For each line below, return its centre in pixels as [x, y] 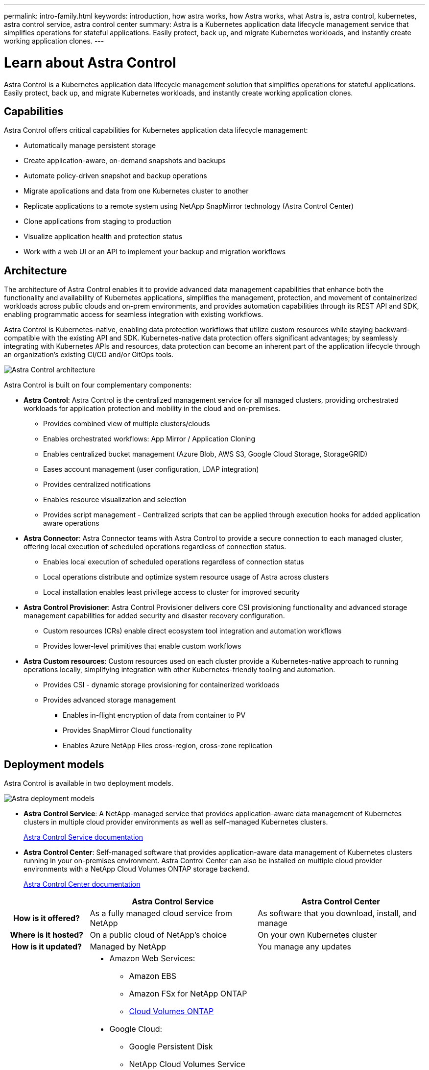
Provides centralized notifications [97, 485]
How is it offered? [47, 918]
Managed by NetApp [128, 947]
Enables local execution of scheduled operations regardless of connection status [174, 562]
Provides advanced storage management [109, 700]
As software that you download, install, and [337, 913]
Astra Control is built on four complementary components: [98, 385]
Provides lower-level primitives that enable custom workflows [142, 646]
